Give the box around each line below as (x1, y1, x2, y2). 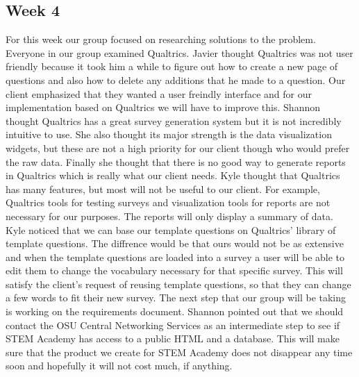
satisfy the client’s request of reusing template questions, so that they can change (6, 276, 351, 291)
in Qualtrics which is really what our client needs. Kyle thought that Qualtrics (6, 168, 340, 183)
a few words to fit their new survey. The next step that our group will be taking (6, 290, 347, 305)
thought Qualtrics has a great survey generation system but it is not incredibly (6, 113, 342, 128)
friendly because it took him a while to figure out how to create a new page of (6, 59, 338, 74)
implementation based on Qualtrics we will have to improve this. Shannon (6, 100, 320, 115)
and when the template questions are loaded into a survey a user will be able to (6, 249, 345, 264)
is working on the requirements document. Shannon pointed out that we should (6, 304, 344, 319)
